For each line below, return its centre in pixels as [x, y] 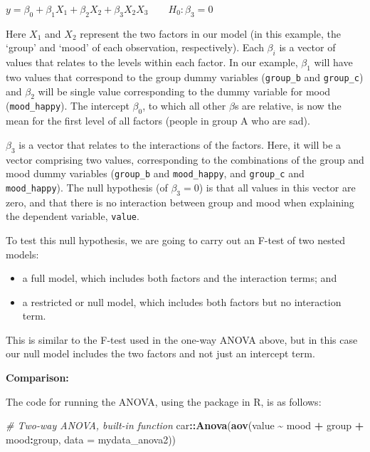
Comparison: [37, 378]
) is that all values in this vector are [277, 187]
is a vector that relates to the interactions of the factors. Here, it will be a [180, 144]
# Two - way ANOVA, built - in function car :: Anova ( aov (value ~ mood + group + [185, 425]
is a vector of [307, 47]
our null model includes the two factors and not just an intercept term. [160, 353]
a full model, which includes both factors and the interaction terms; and [180, 278]
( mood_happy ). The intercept [68, 106]
